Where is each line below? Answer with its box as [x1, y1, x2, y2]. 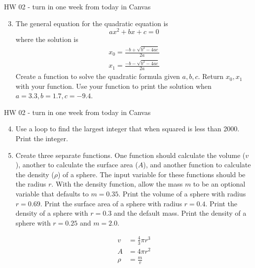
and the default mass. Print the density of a [113, 208, 247, 218]
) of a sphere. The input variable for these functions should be [57, 169, 246, 179]
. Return [198, 71, 224, 81]
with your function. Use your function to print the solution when [15, 80, 212, 91]
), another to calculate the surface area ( [15, 159, 138, 170]
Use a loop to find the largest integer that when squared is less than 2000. [15, 123, 240, 134]
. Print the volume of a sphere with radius [118, 189, 246, 198]
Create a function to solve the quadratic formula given [15, 71, 180, 81]
